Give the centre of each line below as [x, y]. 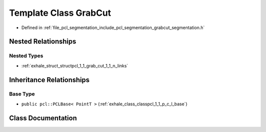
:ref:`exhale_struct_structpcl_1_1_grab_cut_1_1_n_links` [75, 66]
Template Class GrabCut [60, 13]
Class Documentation [43, 118]
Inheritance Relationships [49, 80]
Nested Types [26, 56]
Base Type [22, 94]
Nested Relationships [43, 42]
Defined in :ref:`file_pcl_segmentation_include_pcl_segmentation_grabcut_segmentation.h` [113, 28]
